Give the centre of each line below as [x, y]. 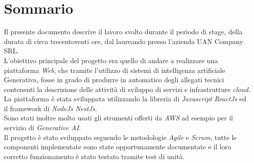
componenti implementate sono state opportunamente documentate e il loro [118, 147]
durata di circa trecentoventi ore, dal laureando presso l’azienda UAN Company [124, 41]
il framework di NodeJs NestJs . [51, 108]
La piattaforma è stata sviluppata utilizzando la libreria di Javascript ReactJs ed [125, 99]
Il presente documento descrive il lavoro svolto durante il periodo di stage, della [123, 32]
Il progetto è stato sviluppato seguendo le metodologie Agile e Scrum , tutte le [120, 137]
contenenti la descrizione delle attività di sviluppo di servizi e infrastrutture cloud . [127, 89]
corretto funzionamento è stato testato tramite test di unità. [94, 156]
